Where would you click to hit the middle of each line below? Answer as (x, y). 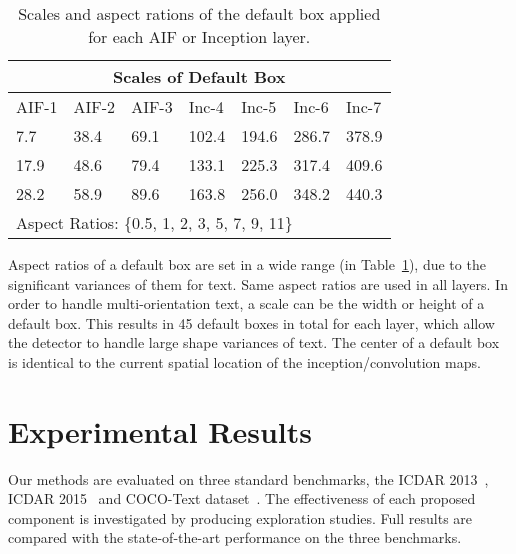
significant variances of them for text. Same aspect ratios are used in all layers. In (258, 283)
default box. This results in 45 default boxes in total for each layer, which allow (251, 322)
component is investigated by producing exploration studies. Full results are (240, 517)
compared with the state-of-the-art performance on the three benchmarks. (235, 537)
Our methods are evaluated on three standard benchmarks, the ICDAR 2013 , (248, 478)
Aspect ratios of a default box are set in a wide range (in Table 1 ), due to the (247, 264)
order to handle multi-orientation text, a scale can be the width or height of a (246, 303)
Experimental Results (160, 430)
